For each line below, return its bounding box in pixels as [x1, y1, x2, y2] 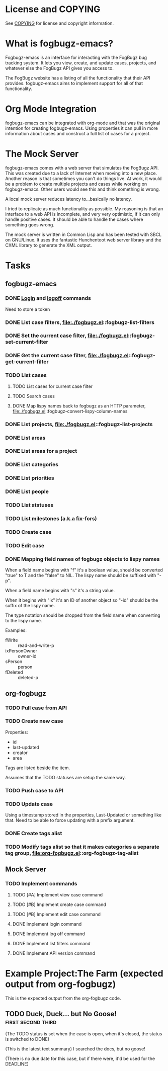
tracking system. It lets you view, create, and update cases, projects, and [5, 59, 156, 66]
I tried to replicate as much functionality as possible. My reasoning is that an [5, 205, 163, 212]
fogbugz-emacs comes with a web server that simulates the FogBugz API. [5, 164, 159, 171]
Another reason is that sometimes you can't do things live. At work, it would [5, 175, 162, 182]
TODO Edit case [5, 542, 45, 549]
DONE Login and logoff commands [5, 295, 92, 302]
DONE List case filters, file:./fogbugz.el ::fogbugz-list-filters [5, 318, 155, 325]
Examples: [5, 627, 27, 633]
